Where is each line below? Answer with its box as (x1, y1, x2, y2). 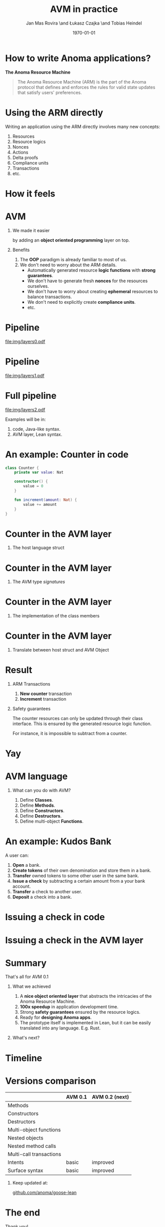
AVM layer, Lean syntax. (12, 431, 62, 437)
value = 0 (23, 484, 43, 489)
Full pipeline (5, 390, 56, 401)
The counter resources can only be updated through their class (12, 716, 143, 722)
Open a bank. (12, 862, 41, 868)
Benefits (12, 247, 30, 253)
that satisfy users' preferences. (17, 89, 82, 96)
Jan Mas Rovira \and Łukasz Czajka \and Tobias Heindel (25, 20, 142, 26)
